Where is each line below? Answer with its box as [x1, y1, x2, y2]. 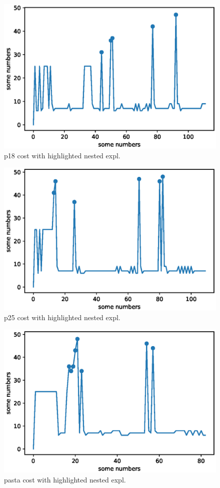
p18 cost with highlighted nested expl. [4, 150, 120, 160]
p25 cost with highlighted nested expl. [4, 312, 120, 323]
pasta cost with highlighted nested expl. [4, 474, 126, 484]
